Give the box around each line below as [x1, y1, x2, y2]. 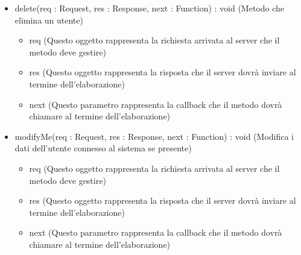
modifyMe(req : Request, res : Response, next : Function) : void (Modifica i [14, 130, 294, 142]
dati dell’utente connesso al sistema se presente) [14, 142, 192, 154]
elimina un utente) [14, 13, 83, 26]
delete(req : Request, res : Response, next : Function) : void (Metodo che [14, 2, 285, 14]
